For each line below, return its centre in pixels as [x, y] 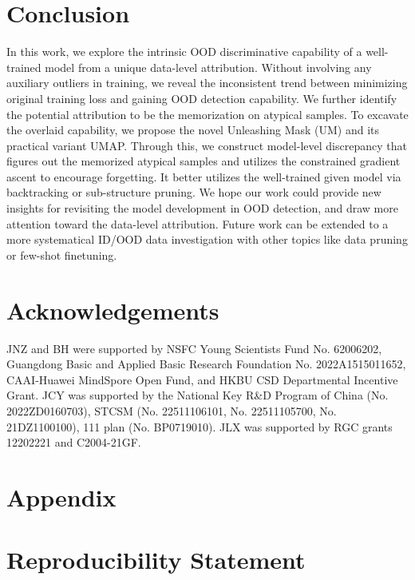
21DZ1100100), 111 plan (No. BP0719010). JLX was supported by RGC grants [200, 426]
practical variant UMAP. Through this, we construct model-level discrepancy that [207, 145]
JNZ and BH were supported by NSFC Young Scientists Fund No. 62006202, [194, 348]
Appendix [61, 497]
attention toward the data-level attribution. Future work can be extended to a [198, 223]
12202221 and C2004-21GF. [74, 442]
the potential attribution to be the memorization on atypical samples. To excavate [207, 114]
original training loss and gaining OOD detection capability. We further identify [202, 98]
